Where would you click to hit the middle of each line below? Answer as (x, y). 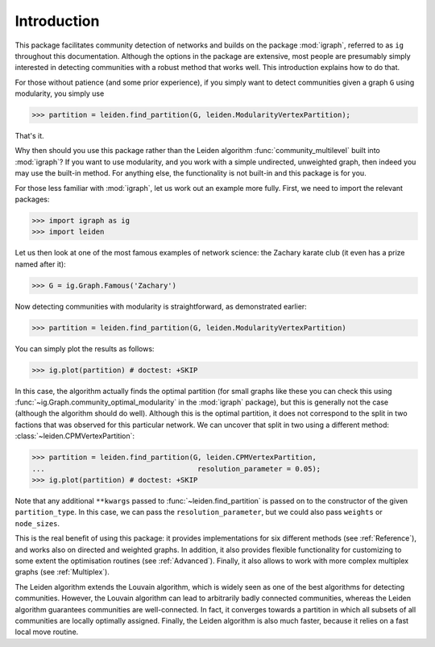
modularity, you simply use (60, 93)
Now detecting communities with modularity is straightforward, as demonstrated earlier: (161, 306)
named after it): (40, 264)
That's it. (29, 136)
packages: (32, 199)
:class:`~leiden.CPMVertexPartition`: (75, 436)
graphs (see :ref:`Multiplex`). (62, 572)
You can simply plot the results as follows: (85, 348)
